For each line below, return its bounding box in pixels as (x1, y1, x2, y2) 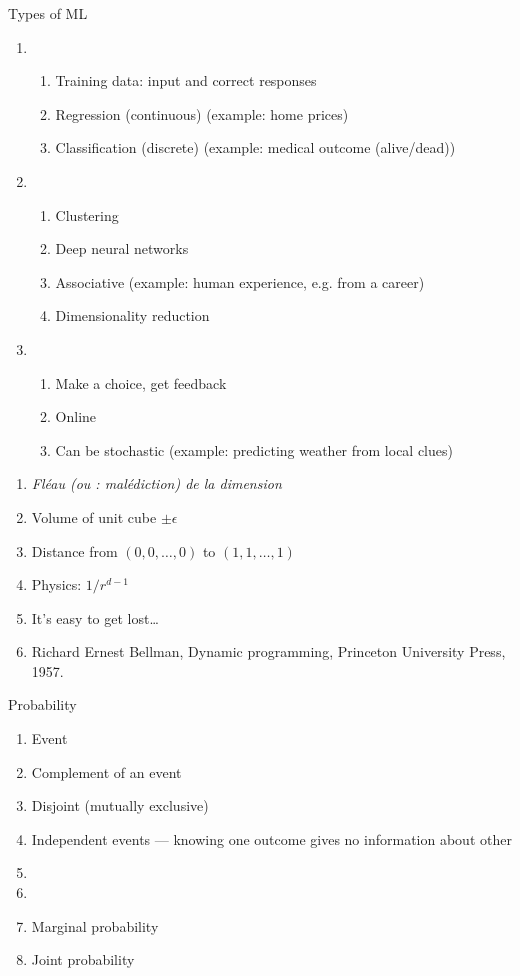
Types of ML (8, 3, 88, 23)
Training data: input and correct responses (55, 70, 317, 91)
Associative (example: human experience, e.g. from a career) (55, 271, 425, 292)
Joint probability (31, 949, 135, 970)
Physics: (31, 574, 82, 595)
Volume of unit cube (31, 506, 157, 527)
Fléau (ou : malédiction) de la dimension (31, 473, 282, 494)
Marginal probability (31, 915, 159, 936)
